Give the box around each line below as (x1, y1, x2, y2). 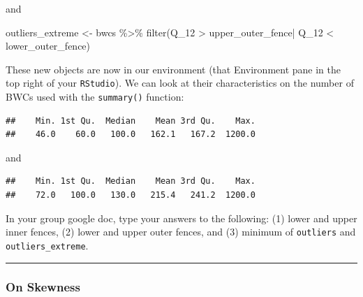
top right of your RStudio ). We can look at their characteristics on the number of (6, 75, 354, 90)
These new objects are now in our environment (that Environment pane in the (6, 61, 341, 76)
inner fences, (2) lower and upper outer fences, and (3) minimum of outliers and (6, 224, 356, 239)
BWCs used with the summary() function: (6, 89, 184, 104)
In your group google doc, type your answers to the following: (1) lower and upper (6, 210, 357, 225)
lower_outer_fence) (6, 38, 91, 53)
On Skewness (6, 278, 80, 296)
